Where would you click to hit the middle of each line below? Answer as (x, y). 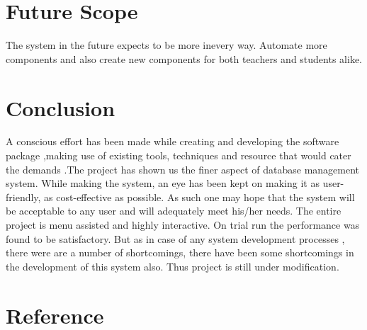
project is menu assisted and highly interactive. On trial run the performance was (183, 224)
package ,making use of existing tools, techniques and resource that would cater (179, 155)
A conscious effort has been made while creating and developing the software (173, 141)
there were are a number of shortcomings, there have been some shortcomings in (180, 252)
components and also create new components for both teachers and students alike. (184, 58)
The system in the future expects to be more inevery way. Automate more (166, 45)
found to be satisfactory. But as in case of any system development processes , (175, 238)
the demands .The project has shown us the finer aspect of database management (183, 169)
